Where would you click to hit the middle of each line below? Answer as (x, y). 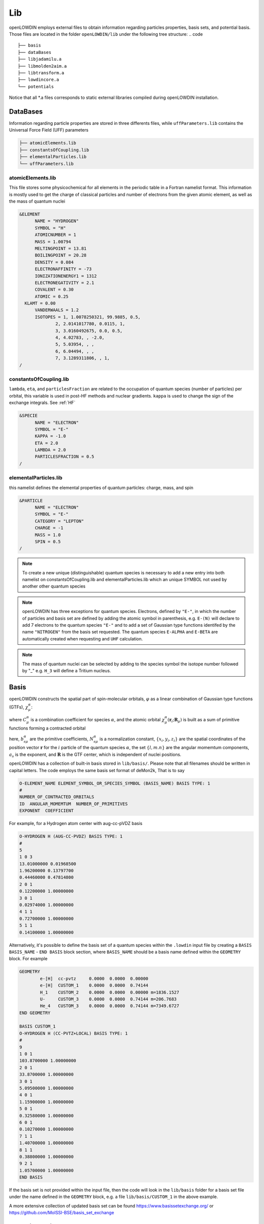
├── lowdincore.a (38, 80)
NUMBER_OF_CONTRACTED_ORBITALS (57, 797)
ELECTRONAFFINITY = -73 (63, 269)
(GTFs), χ (19, 707)
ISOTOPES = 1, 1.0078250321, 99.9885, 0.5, (88, 317)
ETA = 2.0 (47, 443)
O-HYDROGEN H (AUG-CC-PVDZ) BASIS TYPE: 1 (71, 836)
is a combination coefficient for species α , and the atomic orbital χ (98, 719)
